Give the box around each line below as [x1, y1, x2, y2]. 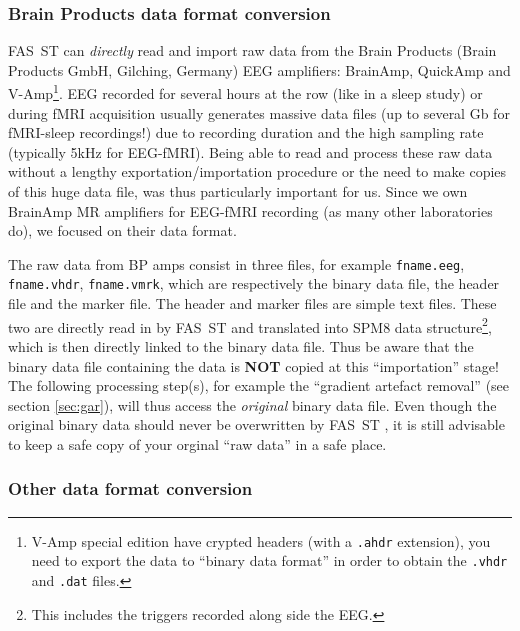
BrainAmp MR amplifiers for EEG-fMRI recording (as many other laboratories [8, 200, 493, 221]
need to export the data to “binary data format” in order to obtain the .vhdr [31, 550, 508, 571]
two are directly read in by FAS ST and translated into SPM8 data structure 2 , [8, 313, 492, 337]
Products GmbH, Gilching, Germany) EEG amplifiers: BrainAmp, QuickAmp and [8, 59, 511, 80]
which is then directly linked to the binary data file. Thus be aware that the [8, 335, 474, 356]
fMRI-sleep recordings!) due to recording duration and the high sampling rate [8, 122, 484, 143]
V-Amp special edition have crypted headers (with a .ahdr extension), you [31, 530, 491, 551]
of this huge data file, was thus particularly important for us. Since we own [8, 181, 468, 202]
